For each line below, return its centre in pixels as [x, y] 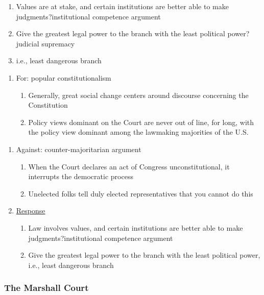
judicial [28, 43]
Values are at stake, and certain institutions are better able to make [122, 6]
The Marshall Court [46, 288]
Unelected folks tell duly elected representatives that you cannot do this [141, 193]
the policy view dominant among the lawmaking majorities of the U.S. [138, 132]
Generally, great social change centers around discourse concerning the [138, 95]
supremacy [58, 43]
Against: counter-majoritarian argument [79, 149]
